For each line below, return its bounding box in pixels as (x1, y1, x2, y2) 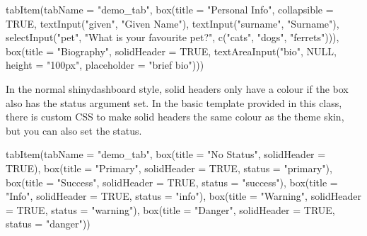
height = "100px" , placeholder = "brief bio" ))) (6, 57, 204, 72)
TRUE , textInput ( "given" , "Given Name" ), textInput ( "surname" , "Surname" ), (6, 16, 339, 30)
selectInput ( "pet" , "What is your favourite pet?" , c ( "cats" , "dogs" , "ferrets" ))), (6, 30, 339, 45)
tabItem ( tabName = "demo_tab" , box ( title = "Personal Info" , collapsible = (6, 2, 334, 16)
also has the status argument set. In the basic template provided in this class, (6, 95, 342, 110)
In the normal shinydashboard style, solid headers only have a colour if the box (6, 81, 349, 96)
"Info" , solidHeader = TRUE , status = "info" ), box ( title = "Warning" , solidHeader (6, 189, 361, 203)
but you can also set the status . (6, 123, 142, 137)
